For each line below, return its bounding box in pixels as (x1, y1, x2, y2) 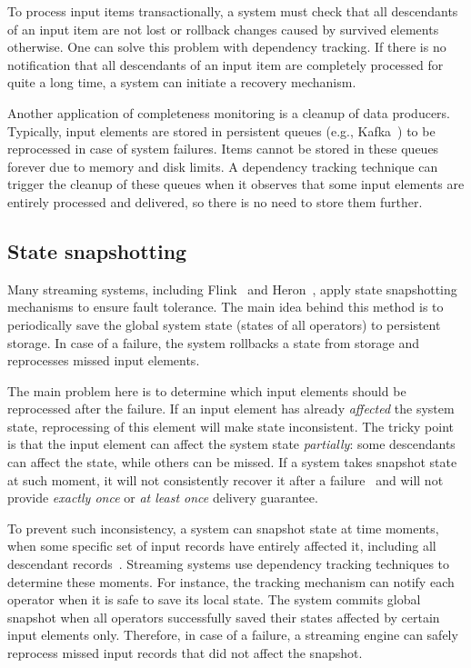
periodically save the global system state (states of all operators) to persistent (7, 314, 441, 334)
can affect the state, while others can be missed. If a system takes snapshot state (7, 453, 457, 472)
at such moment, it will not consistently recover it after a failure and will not (7, 470, 444, 489)
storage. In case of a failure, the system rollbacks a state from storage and (7, 333, 419, 352)
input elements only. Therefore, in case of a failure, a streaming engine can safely (7, 625, 458, 644)
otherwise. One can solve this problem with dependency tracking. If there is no (7, 37, 446, 56)
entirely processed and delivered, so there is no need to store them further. (7, 192, 423, 211)
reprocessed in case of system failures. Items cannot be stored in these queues (7, 139, 439, 158)
